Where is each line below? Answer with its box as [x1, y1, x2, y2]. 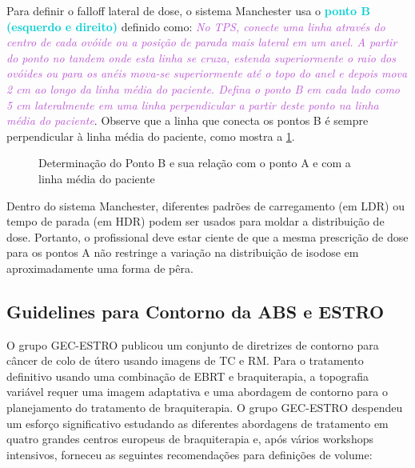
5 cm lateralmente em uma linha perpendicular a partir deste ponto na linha [6, 96, 379, 113]
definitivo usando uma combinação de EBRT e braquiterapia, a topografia [6, 367, 369, 384]
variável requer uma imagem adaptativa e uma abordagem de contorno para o [6, 383, 388, 400]
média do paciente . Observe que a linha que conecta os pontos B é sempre [6, 112, 369, 129]
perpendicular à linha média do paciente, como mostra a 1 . [6, 127, 295, 144]
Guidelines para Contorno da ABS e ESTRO [6, 298, 385, 323]
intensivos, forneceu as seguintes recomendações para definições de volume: [6, 446, 373, 462]
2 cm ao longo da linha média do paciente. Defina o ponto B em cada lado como [6, 80, 401, 97]
